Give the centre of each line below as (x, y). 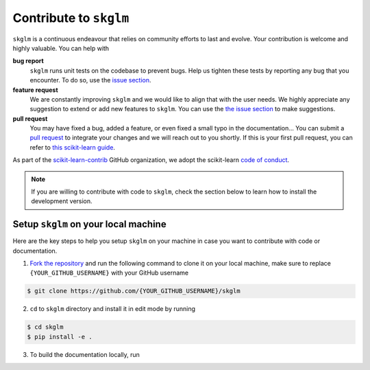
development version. (62, 201)
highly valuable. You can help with (61, 48)
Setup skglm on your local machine (90, 224)
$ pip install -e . (60, 337)
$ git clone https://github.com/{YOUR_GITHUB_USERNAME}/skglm (134, 291)
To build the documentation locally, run (85, 354)
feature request (35, 90)
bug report (28, 61)
